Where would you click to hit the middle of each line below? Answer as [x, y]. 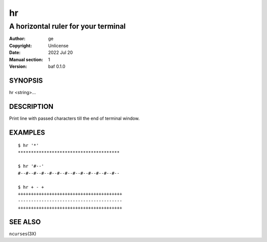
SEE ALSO [25, 222]
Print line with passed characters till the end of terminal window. [74, 118]
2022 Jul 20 [61, 52]
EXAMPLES [27, 132]
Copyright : [21, 46]
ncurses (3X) [23, 234]
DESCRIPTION [31, 106]
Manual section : [26, 59]
